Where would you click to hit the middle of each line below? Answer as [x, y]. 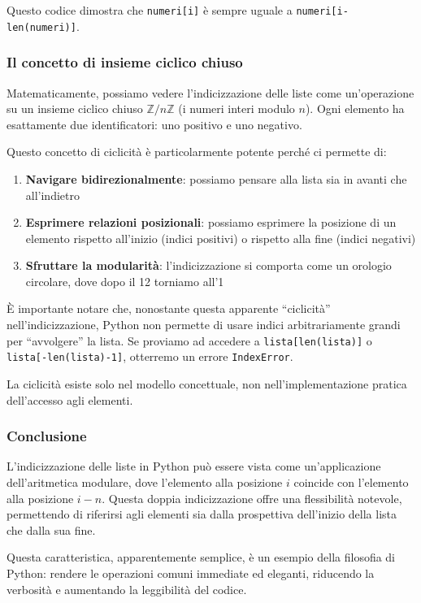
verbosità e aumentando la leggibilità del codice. [127, 589]
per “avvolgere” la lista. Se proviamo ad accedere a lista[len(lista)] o [189, 340]
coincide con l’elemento [351, 482]
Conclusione [47, 436]
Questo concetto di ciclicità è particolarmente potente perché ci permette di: [197, 152]
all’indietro [52, 195]
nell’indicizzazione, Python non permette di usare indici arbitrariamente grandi [204, 325]
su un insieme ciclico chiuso [75, 108]
